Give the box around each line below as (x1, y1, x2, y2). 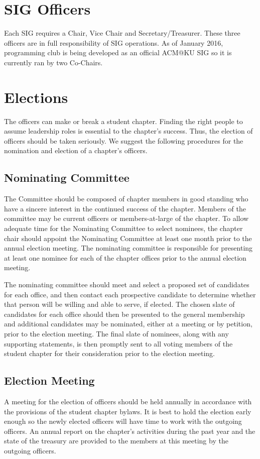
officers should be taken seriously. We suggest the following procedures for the (4, 135, 243, 146)
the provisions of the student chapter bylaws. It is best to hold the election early (4, 406, 251, 416)
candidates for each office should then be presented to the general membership (4, 308, 245, 319)
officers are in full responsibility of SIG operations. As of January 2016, (4, 37, 223, 48)
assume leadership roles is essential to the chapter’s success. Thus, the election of (4, 126, 253, 136)
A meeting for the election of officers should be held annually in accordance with (4, 396, 252, 406)
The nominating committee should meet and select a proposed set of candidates (4, 279, 249, 289)
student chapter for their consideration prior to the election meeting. (4, 348, 215, 359)
